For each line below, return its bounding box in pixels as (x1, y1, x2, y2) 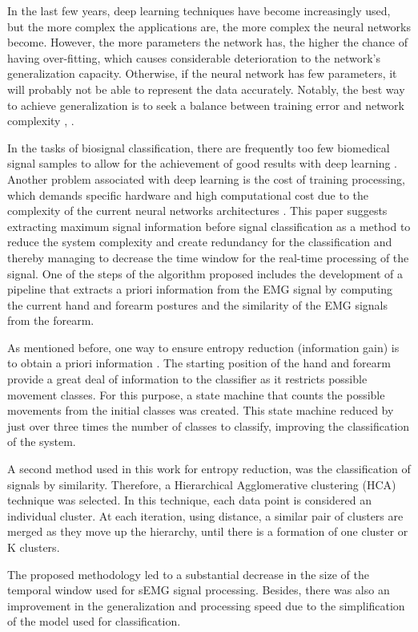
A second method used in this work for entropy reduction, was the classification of (7, 460, 411, 477)
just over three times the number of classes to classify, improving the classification (7, 417, 410, 434)
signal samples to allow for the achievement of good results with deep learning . (7, 155, 397, 172)
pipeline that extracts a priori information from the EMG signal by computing (7, 281, 392, 298)
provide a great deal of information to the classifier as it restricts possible (7, 371, 368, 387)
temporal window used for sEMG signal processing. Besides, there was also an (7, 581, 390, 598)
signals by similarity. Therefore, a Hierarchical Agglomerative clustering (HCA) (7, 476, 396, 492)
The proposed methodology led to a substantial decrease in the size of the (7, 565, 369, 582)
